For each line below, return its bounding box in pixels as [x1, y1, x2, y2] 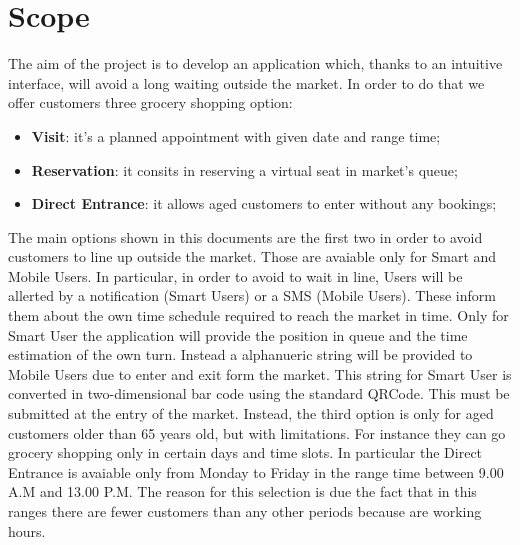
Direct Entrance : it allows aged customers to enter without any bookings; [31, 193, 497, 214]
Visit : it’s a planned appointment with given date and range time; [31, 125, 441, 146]
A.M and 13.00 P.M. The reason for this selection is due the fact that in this [8, 481, 477, 502]
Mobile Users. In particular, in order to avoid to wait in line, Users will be [8, 265, 463, 286]
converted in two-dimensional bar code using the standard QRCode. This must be [8, 383, 510, 404]
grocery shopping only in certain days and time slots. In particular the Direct [8, 442, 483, 463]
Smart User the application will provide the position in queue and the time [8, 324, 468, 345]
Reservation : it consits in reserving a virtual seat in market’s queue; [31, 159, 458, 180]
